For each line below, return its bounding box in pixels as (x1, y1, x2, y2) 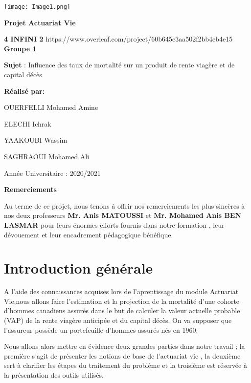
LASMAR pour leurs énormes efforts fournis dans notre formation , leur (4, 219, 225, 230)
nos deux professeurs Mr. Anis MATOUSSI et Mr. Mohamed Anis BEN (4, 210, 242, 220)
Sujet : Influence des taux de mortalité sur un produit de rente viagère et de (4, 60, 235, 70)
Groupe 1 (4, 43, 37, 53)
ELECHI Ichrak (4, 118, 51, 128)
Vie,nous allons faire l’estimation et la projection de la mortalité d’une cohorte (4, 296, 240, 306)
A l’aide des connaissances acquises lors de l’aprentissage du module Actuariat (4, 286, 239, 297)
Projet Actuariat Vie (4, 17, 76, 27)
